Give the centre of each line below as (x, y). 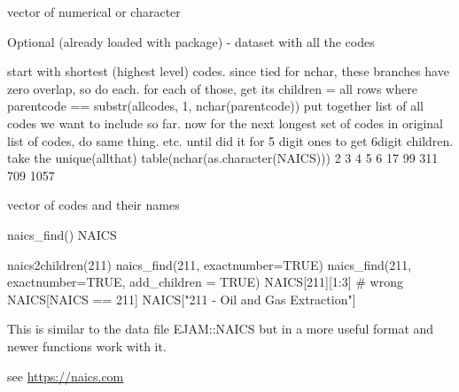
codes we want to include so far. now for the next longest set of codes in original (226, 123)
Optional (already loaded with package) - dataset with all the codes (191, 41)
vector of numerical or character (94, 12)
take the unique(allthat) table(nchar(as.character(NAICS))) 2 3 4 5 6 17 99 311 (223, 158)
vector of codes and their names (93, 205)
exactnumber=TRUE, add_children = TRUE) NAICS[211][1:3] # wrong (205, 282)
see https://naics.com (66, 376)
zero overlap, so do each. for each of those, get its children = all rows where (212, 88)
